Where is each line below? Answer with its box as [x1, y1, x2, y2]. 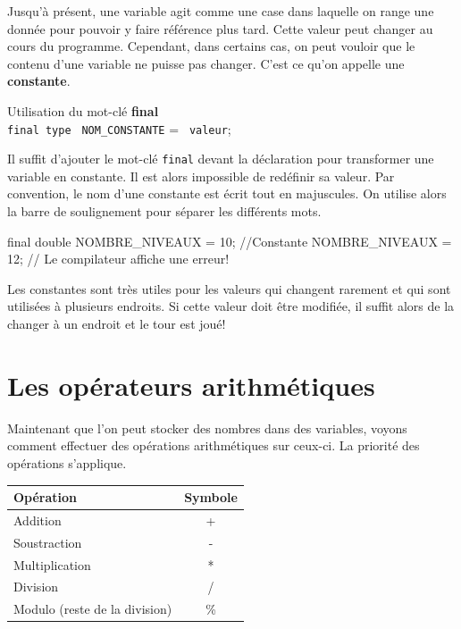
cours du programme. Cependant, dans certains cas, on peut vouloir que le [7, 37, 415, 55]
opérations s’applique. [7, 453, 127, 472]
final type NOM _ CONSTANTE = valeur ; [7, 119, 231, 138]
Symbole [184, 488, 238, 507]
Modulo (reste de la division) [13, 600, 172, 618]
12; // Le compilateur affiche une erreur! [7, 249, 230, 268]
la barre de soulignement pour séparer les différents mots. [7, 202, 322, 221]
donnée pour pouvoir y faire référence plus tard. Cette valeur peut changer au [7, 19, 433, 38]
